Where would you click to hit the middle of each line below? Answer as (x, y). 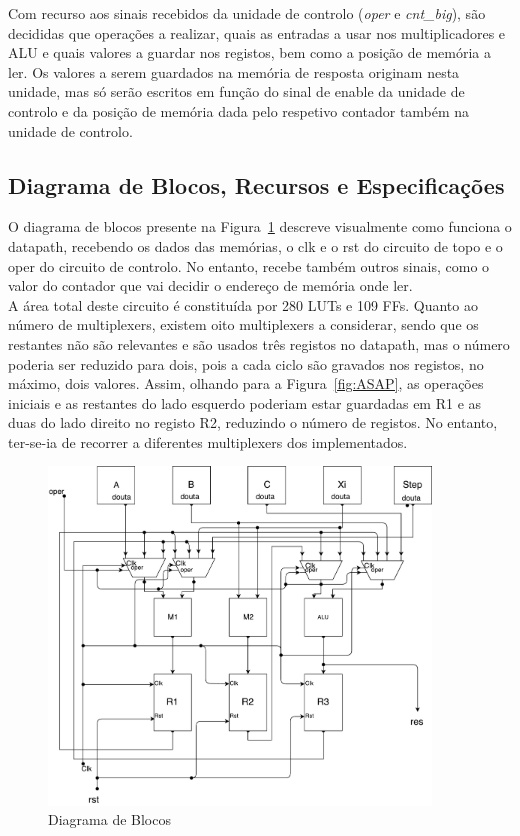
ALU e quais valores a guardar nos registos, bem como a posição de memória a (249, 52)
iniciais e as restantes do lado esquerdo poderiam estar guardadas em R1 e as (245, 402)
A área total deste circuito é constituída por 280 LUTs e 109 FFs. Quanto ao (243, 304)
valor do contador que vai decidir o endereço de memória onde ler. (210, 285)
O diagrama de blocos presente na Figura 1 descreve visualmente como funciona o (260, 226)
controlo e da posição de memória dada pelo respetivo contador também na (239, 110)
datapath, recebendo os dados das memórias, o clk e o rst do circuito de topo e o (255, 245)
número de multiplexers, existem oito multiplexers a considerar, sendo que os (243, 324)
